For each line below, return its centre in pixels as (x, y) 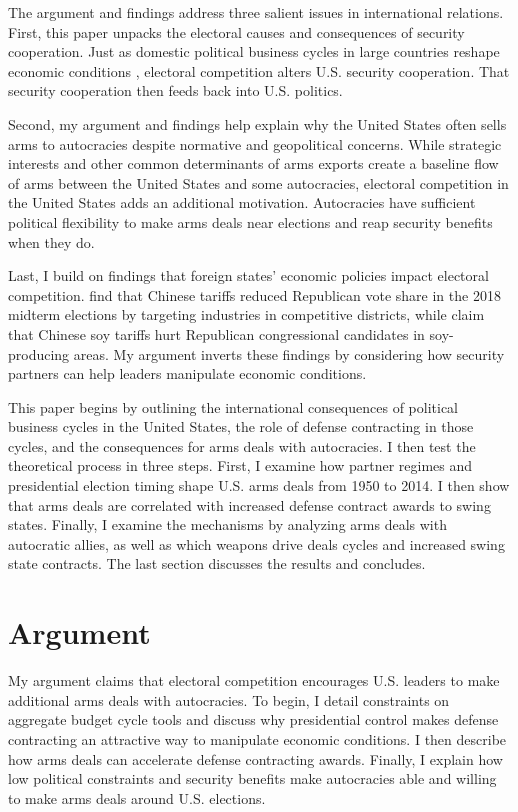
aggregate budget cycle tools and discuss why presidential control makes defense (253, 719)
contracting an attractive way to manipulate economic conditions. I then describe (257, 738)
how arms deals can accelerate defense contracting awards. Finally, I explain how (255, 758)
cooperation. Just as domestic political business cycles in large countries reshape (254, 51)
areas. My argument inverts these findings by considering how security (289, 353)
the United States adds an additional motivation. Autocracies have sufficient (242, 202)
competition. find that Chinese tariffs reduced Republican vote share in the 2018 (254, 294)
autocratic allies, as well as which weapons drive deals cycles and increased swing (256, 543)
